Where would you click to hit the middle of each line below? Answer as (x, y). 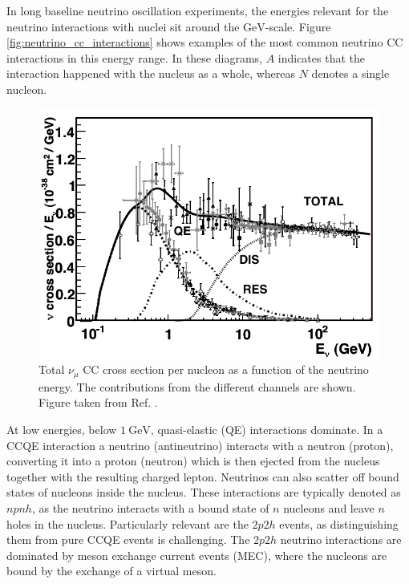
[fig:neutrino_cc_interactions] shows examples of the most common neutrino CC (205, 42)
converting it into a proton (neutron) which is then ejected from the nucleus (193, 461)
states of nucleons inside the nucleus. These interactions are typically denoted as (204, 492)
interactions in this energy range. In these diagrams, (134, 57)
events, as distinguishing (339, 523)
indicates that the (321, 57)
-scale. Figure (298, 26)
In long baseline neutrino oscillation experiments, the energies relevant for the (198, 10)
